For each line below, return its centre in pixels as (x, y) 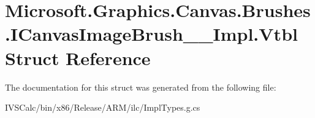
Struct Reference (78, 57)
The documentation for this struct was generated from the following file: (141, 87)
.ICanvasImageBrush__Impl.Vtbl (151, 34)
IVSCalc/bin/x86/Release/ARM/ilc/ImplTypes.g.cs (103, 107)
